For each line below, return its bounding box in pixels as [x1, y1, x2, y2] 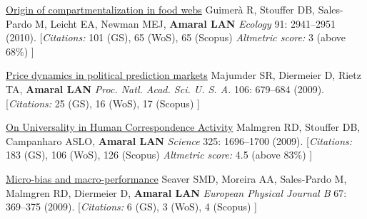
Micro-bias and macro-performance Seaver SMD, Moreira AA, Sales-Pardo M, [6, 171, 347, 186]
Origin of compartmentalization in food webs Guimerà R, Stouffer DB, [6, 2, 316, 16]
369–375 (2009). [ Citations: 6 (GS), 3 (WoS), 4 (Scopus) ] [6, 199, 257, 214]
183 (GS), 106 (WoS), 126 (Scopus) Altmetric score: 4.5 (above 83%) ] [6, 147, 313, 162]
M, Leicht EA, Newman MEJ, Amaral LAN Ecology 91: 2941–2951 [35, 16, 336, 31]
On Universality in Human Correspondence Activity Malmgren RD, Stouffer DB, [6, 119, 361, 134]
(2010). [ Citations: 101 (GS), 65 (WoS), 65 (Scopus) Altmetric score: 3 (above [6, 30, 346, 45]
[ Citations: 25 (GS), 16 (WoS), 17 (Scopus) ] [6, 95, 200, 110]
